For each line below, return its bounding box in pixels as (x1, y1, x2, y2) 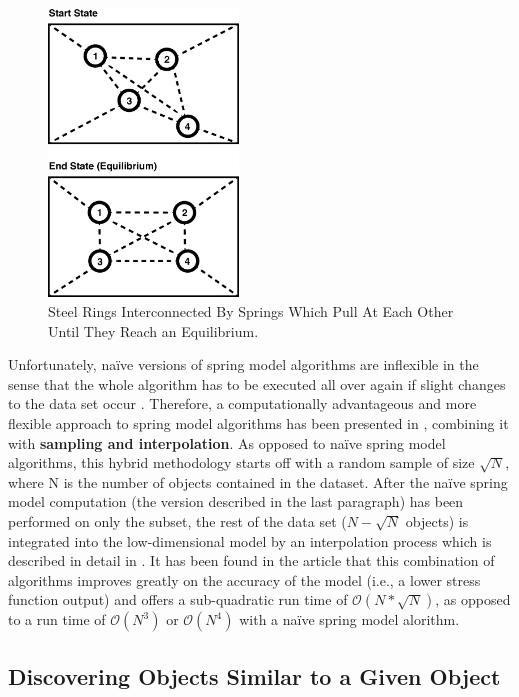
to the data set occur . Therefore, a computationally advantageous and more (8, 393, 477, 414)
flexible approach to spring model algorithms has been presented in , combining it (8, 413, 509, 433)
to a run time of (8, 609, 106, 630)
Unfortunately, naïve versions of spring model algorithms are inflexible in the (8, 354, 479, 375)
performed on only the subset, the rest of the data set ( (8, 510, 347, 531)
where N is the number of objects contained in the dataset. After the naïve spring (8, 471, 508, 492)
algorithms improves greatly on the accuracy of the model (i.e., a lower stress (8, 569, 481, 590)
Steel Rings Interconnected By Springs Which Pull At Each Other (48, 301, 454, 322)
